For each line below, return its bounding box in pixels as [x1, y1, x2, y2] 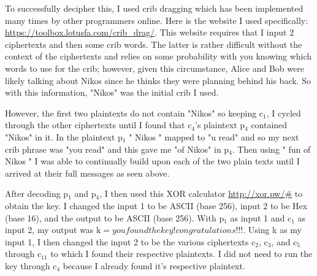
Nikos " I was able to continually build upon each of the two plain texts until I [5, 155, 300, 167]
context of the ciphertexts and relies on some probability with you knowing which [5, 50, 312, 63]
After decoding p [5, 187, 69, 200]
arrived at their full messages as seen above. [5, 166, 170, 179]
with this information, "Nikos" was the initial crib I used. [5, 86, 219, 99]
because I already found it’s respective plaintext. [63, 259, 245, 272]
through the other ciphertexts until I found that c [5, 118, 192, 131]
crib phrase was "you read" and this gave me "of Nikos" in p [5, 142, 229, 155]
